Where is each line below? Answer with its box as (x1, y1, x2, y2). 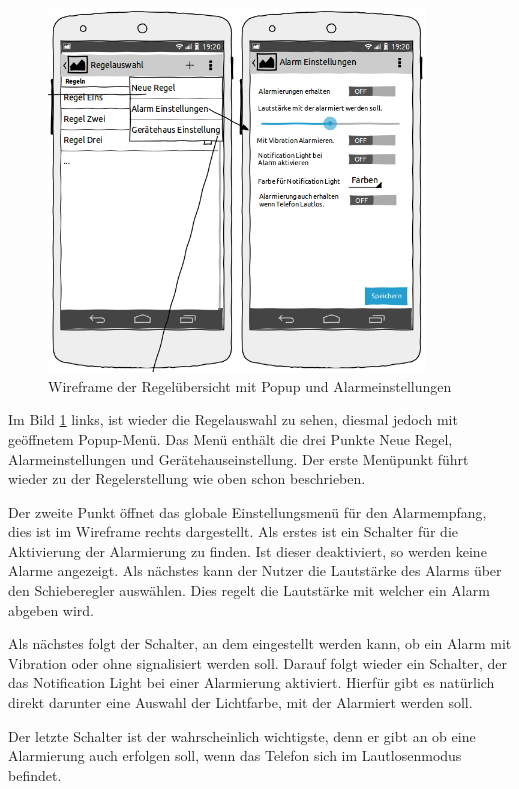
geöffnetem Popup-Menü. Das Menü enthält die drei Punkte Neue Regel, (8, 428, 453, 449)
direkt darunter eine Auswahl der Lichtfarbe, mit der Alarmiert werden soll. (8, 692, 473, 713)
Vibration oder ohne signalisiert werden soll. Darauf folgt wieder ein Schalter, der (8, 652, 507, 673)
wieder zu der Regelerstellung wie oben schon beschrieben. (8, 468, 366, 489)
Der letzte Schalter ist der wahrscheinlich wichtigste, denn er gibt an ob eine (8, 725, 476, 746)
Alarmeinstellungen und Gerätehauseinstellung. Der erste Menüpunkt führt (8, 448, 469, 469)
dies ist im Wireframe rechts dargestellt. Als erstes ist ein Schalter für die (8, 521, 459, 542)
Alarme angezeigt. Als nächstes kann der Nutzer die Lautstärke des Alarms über (8, 560, 502, 581)
